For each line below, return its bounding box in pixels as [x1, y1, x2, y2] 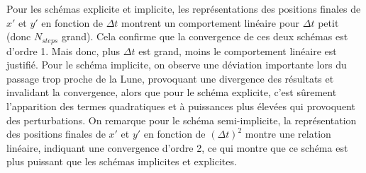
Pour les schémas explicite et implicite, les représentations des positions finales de [6, 1, 361, 16]
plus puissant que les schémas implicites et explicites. [6, 154, 237, 169]
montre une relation [245, 126, 331, 141]
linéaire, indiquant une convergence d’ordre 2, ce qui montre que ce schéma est [6, 140, 348, 155]
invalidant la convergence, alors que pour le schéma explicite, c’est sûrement [6, 85, 337, 100]
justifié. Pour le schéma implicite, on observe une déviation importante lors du [6, 57, 347, 72]
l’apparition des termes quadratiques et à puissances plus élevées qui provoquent [6, 99, 355, 114]
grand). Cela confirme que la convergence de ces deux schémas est [61, 29, 348, 44]
